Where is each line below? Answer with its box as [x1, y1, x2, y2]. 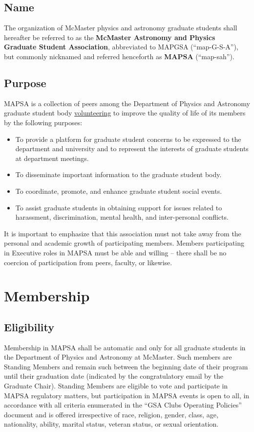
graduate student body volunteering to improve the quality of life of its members [4, 108, 246, 118]
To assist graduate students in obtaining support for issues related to [15, 202, 222, 212]
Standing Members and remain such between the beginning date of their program [4, 361, 248, 371]
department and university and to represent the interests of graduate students [15, 143, 249, 154]
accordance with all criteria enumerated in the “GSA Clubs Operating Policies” [4, 400, 242, 410]
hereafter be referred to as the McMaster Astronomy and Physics [4, 32, 215, 42]
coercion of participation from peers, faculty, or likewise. [4, 257, 172, 267]
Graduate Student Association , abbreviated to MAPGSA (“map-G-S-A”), [4, 42, 238, 52]
